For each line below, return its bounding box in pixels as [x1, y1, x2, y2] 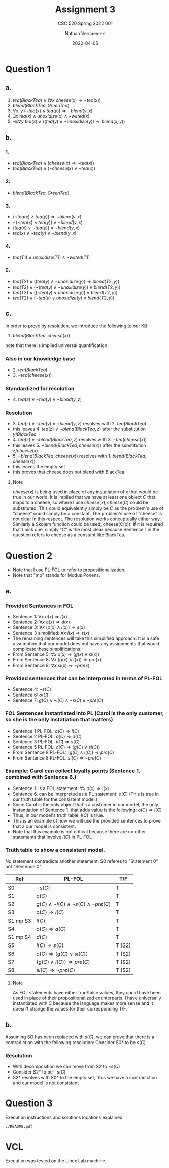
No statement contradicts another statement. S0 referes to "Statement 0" [5, 858, 158, 864]
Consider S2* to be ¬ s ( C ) [12, 1069, 66, 1075]
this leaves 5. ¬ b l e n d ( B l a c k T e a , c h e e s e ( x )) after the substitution [12, 442, 146, 448]
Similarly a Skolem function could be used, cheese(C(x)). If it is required [12, 521, 163, 527]
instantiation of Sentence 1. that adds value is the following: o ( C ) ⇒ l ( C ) [12, 807, 162, 813]
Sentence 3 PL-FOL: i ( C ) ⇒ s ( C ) [12, 738, 80, 745]
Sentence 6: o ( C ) [12, 692, 49, 698]
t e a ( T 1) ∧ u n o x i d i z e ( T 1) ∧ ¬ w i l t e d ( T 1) [12, 254, 90, 260]
